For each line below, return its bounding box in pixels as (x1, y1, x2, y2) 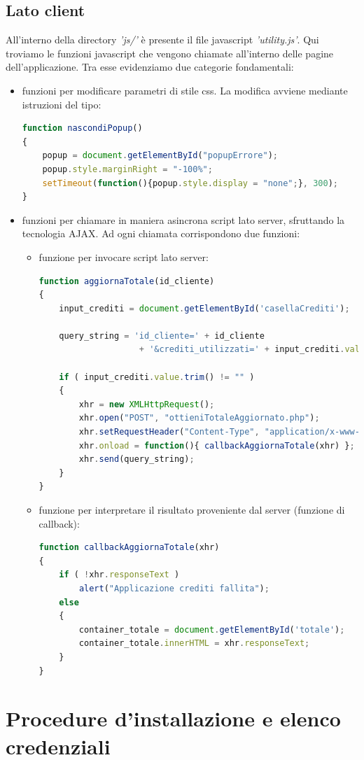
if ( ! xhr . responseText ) (59, 570, 180, 580)
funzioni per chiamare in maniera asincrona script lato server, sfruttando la (22, 212, 345, 227)
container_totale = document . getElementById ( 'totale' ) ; (78, 624, 345, 635)
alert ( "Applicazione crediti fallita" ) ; (78, 583, 269, 593)
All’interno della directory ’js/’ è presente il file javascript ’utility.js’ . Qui (6, 32, 319, 47)
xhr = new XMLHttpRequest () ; (78, 399, 215, 409)
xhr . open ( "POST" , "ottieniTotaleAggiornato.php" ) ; (78, 413, 320, 423)
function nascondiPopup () (22, 123, 143, 134)
